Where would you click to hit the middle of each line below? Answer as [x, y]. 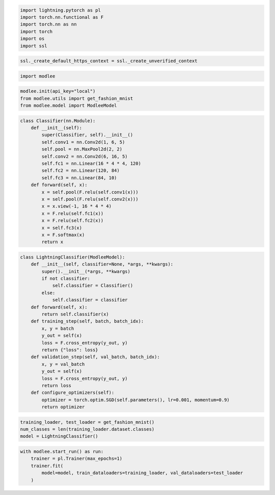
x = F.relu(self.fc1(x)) [73, 213]
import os [32, 39]
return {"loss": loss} [70, 350]
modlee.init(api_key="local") [58, 91]
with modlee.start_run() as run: [62, 451]
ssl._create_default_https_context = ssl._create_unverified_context [109, 61]
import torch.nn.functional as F [62, 17]
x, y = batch [58, 328]
